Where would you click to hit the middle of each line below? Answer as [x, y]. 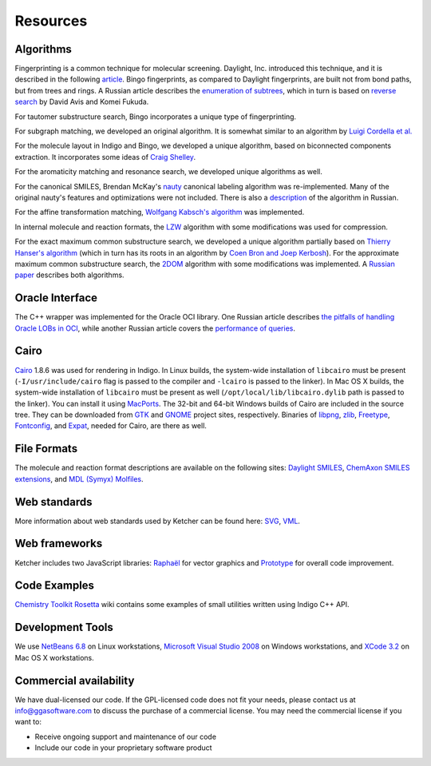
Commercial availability [75, 680]
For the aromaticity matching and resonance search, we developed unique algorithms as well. [168, 172]
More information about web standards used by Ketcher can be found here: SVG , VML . [158, 521]
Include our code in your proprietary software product [123, 748]
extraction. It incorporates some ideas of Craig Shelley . [105, 157]
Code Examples [55, 586]
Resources [51, 21]
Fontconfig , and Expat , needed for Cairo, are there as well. [111, 426]
